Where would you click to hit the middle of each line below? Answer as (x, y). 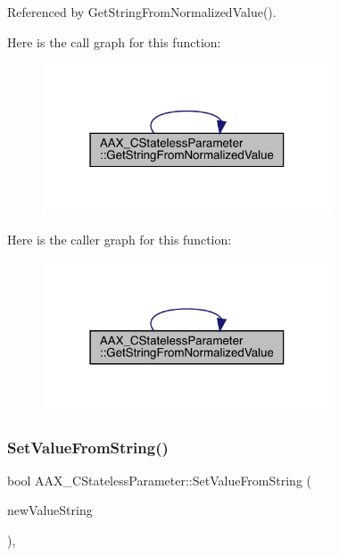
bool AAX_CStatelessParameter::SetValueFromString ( (160, 480)
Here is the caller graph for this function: (120, 240)
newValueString (50, 510)
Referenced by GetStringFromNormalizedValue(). (142, 12)
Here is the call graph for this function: (114, 41)
